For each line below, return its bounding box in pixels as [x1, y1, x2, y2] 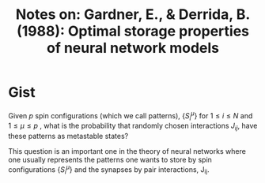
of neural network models [46, 39, 220, 57]
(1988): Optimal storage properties [16, 22, 250, 40]
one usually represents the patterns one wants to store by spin [8, 155, 212, 165]
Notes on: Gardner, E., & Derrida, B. [15, 6, 251, 24]
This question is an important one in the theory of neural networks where [8, 147, 247, 156]
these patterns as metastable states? [8, 132, 129, 141]
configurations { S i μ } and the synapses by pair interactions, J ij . [8, 163, 210, 176]
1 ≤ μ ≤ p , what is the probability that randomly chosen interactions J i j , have [8, 121, 258, 133]
